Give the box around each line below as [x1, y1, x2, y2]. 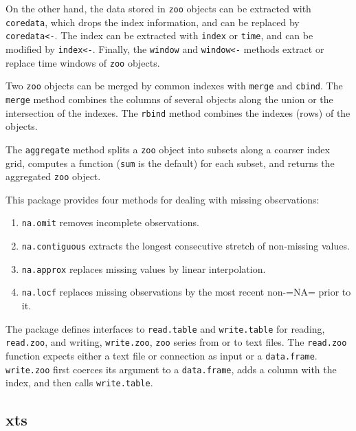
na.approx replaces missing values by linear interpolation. [21, 261, 266, 276]
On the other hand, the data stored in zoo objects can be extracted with [5, 1, 311, 15]
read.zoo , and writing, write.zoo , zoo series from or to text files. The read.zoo [5, 335, 347, 349]
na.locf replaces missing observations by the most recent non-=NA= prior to [21, 285, 351, 299]
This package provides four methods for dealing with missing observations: [5, 192, 320, 206]
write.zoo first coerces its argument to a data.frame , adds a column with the [5, 362, 337, 376]
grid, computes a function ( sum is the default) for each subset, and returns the [5, 155, 335, 170]
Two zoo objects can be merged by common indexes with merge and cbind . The [5, 78, 343, 93]
